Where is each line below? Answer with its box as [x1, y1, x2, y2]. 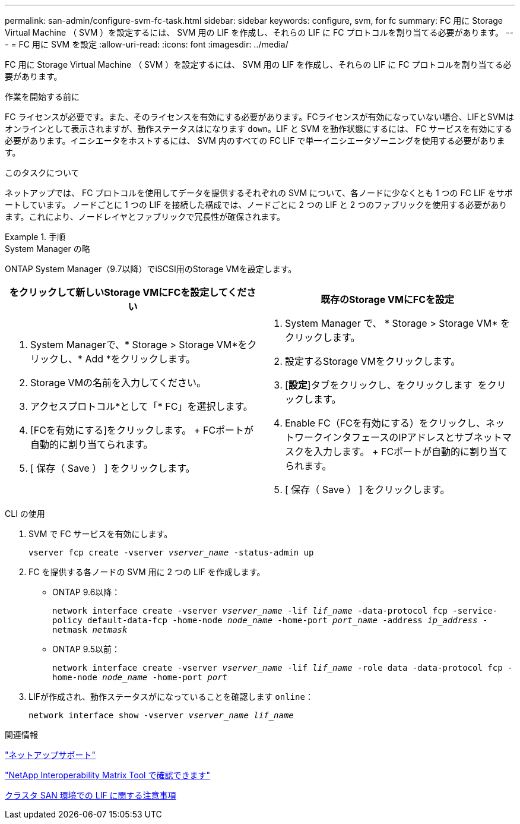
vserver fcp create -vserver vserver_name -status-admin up [28, 548, 314, 557]
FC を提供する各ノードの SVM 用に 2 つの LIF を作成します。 [28, 567, 265, 577]
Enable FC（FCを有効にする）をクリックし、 [285, 417, 486, 429]
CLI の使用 [5, 509, 45, 519]
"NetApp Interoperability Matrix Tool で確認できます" [5, 770, 210, 780]
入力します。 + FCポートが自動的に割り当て [313, 446, 508, 457]
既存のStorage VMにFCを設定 [320, 293, 455, 305]
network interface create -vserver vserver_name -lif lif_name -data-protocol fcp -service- [52, 606, 498, 615]
